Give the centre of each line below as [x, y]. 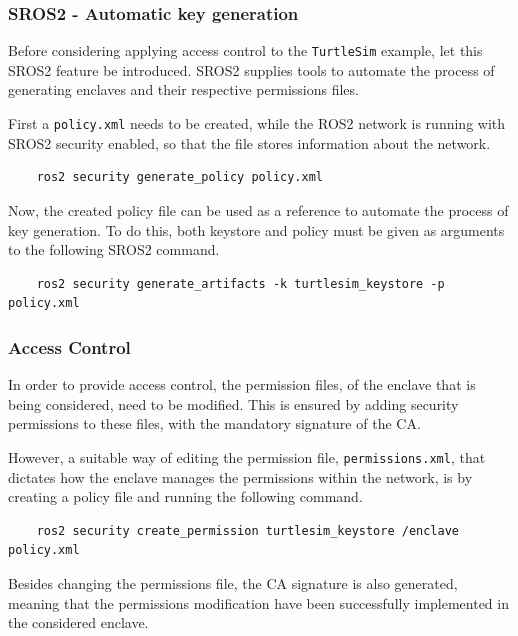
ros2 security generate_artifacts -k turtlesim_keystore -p [240, 283]
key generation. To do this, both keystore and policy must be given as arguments [256, 229]
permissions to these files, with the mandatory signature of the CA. [214, 423]
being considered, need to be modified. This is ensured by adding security [233, 403]
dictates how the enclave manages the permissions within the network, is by [240, 476]
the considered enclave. [78, 622]
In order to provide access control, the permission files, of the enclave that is [242, 384]
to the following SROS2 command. [114, 249]
